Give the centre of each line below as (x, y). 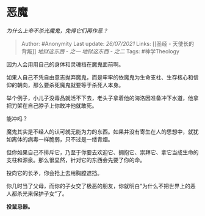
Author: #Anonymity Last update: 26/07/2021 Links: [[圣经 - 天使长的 (107, 43)
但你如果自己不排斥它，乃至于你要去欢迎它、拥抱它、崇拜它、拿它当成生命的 (103, 152)
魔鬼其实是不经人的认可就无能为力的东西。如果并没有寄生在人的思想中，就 (100, 132)
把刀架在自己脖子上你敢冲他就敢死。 (52, 105)
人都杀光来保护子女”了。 (37, 193)
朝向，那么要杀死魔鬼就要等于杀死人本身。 (70, 85)
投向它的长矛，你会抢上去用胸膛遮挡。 (54, 173)
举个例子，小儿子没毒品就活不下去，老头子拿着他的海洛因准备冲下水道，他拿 (103, 98)
